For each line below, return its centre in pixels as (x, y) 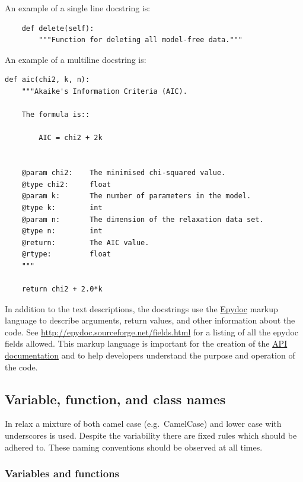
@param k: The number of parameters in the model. (136, 196)
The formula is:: (56, 115)
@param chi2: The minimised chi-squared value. (124, 173)
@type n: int (62, 231)
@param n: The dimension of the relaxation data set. (143, 219)
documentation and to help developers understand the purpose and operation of (150, 355)
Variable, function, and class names (115, 399)
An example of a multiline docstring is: (76, 59)
